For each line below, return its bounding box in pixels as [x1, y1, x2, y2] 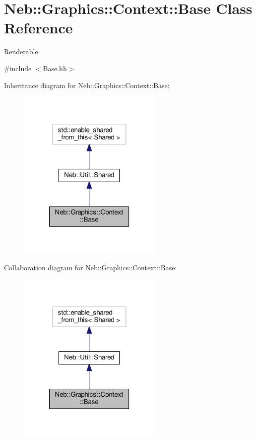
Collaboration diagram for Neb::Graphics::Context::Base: [4, 262, 177, 273]
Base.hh [43, 63, 67, 73]
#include [4, 63, 32, 73]
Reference [4, 17, 73, 38]
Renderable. [4, 46, 40, 57]
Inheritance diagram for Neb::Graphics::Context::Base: [4, 80, 170, 90]
